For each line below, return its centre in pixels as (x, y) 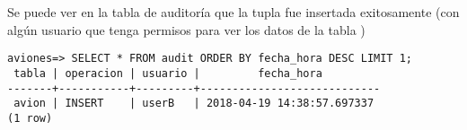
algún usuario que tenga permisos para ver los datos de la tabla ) (186, 29)
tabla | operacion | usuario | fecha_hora (168, 73)
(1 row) (30, 118)
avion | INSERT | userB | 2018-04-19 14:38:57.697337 (194, 104)
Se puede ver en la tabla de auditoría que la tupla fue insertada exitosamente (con (233, 12)
